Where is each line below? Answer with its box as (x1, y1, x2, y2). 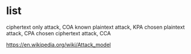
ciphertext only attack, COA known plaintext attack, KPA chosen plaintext (6, 23, 185, 31)
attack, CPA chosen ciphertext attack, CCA (6, 29, 111, 36)
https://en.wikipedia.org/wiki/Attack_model (6, 41, 111, 48)
